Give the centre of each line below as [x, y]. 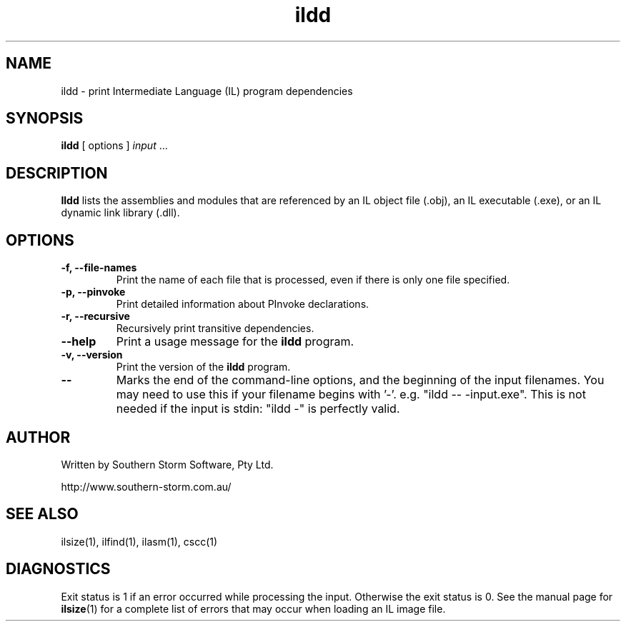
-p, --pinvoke [93, 292]
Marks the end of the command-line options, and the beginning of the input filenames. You [360, 380]
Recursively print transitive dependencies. [215, 328]
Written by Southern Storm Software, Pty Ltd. [167, 464]
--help [79, 342]
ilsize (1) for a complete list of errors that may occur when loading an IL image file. [253, 608]
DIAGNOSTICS [58, 569]
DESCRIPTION [57, 173]
